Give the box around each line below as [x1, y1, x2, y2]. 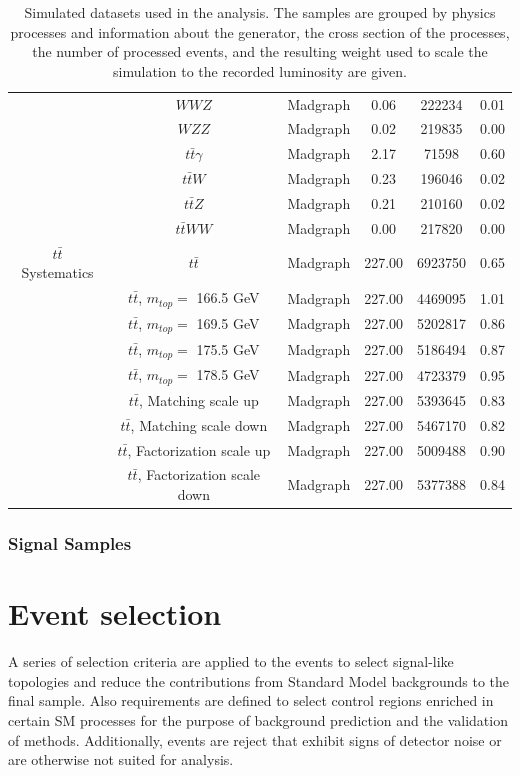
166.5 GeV [196, 287, 260, 308]
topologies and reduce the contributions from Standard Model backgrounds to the [8, 670, 509, 691]
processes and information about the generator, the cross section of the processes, [10, 21, 510, 42]
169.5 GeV [196, 312, 260, 333]
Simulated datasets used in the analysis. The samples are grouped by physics [24, 2, 496, 22]
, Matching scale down [130, 414, 268, 435]
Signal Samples [8, 531, 132, 556]
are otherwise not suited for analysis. [8, 749, 234, 770]
